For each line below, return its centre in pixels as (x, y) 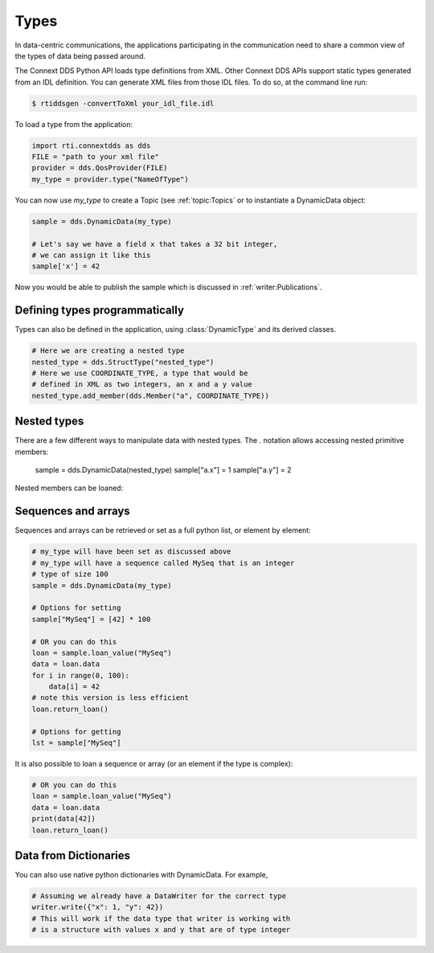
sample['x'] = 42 (66, 266)
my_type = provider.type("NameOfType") (110, 179)
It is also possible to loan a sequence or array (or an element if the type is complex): (154, 764)
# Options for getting (76, 732)
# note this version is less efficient (110, 698)
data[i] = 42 (74, 687)
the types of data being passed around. (80, 55)
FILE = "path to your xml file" (96, 157)
